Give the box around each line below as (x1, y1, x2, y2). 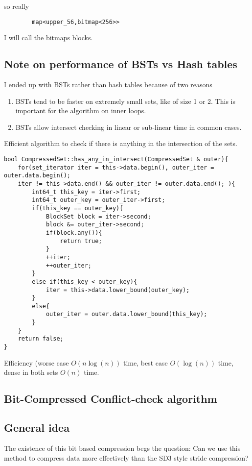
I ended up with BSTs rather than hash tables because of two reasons (4, 79, 212, 90)
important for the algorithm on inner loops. (15, 105, 146, 116)
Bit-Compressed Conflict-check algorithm (4, 391, 217, 406)
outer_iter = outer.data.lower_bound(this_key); (46, 311, 207, 318)
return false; (18, 335, 64, 343)
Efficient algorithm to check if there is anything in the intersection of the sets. (4, 138, 237, 148)
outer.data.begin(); (4, 172, 71, 179)
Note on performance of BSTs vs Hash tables (4, 56, 237, 72)
